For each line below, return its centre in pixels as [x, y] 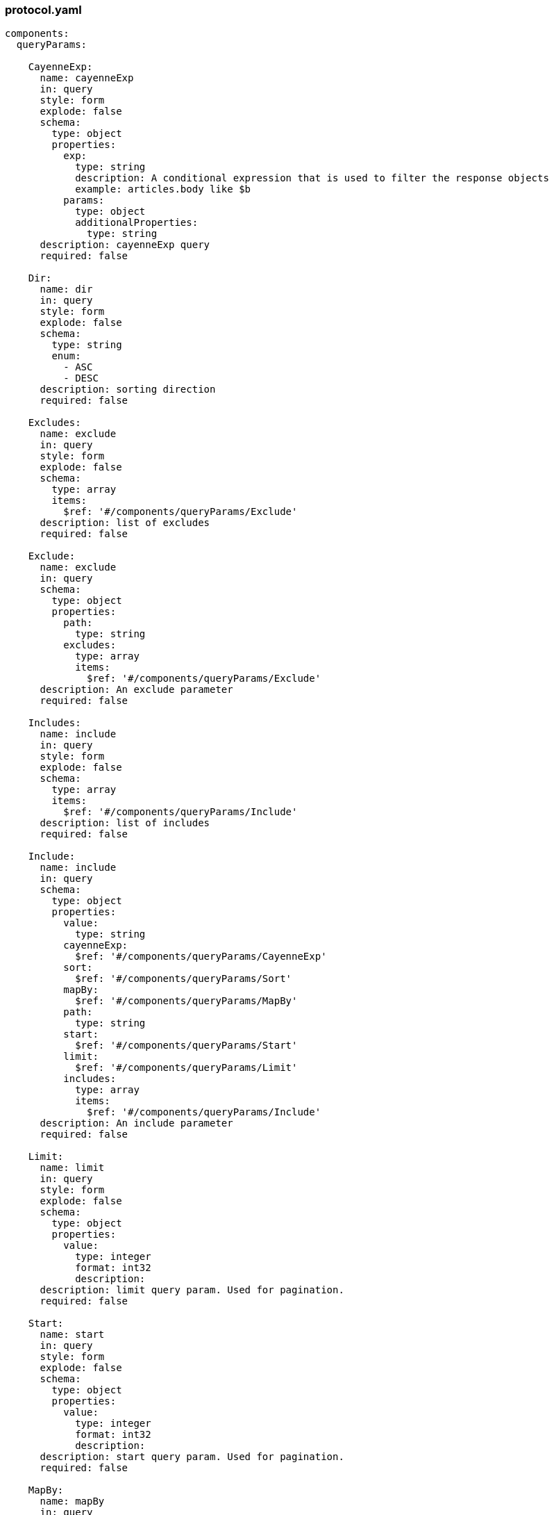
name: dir [66, 289]
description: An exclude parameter [136, 690]
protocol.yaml [43, 10]
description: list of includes [125, 823]
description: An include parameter [136, 1123]
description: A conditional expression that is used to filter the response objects [312, 178]
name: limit [72, 1168]
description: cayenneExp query [125, 245]
